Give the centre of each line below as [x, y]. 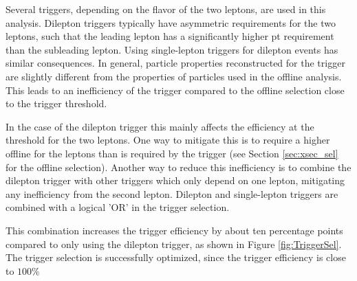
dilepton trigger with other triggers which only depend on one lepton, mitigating [175, 180]
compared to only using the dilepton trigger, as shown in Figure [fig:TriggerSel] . [174, 244]
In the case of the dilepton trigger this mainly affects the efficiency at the [160, 126]
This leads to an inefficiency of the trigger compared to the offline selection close [175, 90]
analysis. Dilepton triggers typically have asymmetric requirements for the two [171, 22]
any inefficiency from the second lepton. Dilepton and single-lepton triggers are [172, 193]
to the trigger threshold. [56, 103]
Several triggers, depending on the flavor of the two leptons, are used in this [166, 9]
